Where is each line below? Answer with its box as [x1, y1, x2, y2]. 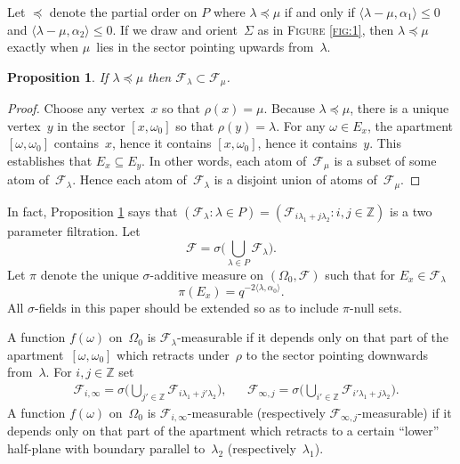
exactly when [7, 37, 79, 56]
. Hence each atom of [72, 170, 187, 189]
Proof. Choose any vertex [7, 99, 145, 118]
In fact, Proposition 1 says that [7, 201, 178, 220]
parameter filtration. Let [7, 221, 141, 240]
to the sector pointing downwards [246, 345, 429, 363]
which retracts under [117, 345, 230, 363]
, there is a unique [350, 99, 449, 118]
